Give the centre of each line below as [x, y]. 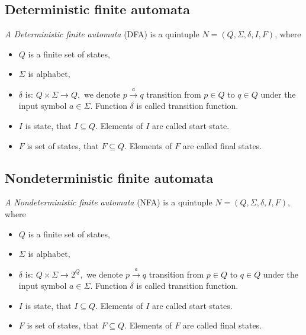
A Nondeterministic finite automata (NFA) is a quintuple [109, 202]
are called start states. [192, 305]
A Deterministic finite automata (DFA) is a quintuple [102, 34]
